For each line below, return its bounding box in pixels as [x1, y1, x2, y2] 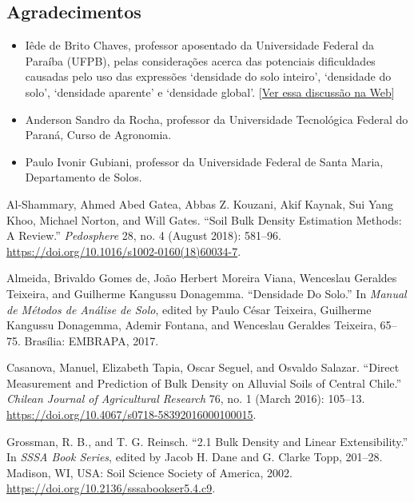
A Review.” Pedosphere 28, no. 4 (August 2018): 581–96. [6, 227, 282, 244]
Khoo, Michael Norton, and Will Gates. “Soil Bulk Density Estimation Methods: [6, 211, 402, 228]
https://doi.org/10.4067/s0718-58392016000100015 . [6, 406, 257, 423]
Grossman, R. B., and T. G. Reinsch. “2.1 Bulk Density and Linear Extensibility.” [6, 432, 408, 449]
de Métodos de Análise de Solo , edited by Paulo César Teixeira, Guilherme [6, 301, 372, 317]
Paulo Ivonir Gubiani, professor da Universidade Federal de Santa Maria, [25, 153, 384, 169]
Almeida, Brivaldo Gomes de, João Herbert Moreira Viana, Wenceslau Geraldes [6, 269, 397, 286]
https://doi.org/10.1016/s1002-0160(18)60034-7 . [6, 242, 241, 259]
